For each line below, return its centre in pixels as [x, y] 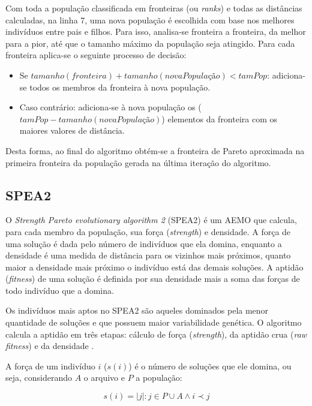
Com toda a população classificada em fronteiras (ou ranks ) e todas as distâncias [154, 8]
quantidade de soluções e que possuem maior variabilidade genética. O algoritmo [154, 322]
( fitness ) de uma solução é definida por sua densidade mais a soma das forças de [153, 279]
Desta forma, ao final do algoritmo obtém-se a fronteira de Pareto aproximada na [155, 150]
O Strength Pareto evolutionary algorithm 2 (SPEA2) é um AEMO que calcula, [151, 220]
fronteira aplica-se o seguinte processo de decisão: [96, 55]
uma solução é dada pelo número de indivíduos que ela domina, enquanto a [144, 243]
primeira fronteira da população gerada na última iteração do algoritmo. [138, 162]
